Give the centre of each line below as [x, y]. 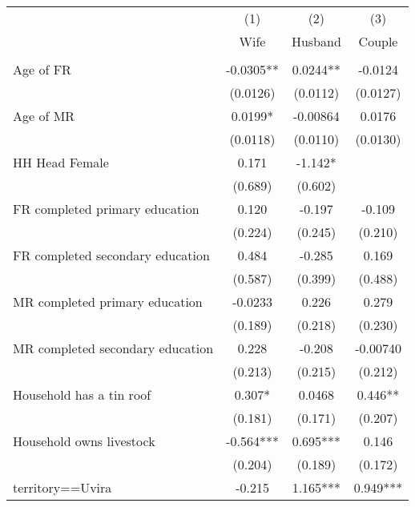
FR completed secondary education [111, 255]
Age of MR [44, 116]
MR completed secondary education [113, 348]
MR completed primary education [108, 302]
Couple [378, 41]
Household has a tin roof [82, 394]
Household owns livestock [84, 441]
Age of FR [42, 69]
